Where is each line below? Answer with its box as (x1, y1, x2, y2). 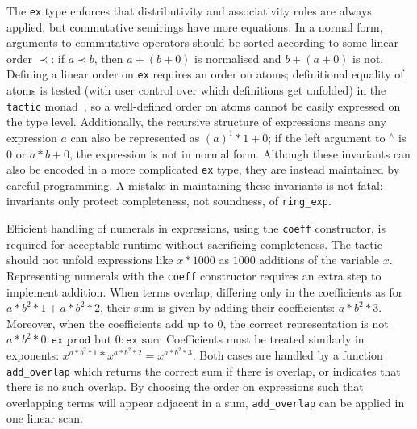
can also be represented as (70, 128, 200, 145)
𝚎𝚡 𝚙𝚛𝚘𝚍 (51, 334, 91, 347)
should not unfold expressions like (6, 251, 173, 268)
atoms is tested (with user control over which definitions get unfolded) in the (6, 82, 386, 99)
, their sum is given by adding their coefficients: (99, 299, 336, 316)
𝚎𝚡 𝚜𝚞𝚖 (125, 334, 160, 347)
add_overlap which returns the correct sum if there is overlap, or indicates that (6, 362, 401, 379)
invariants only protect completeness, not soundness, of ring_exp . (6, 192, 332, 209)
